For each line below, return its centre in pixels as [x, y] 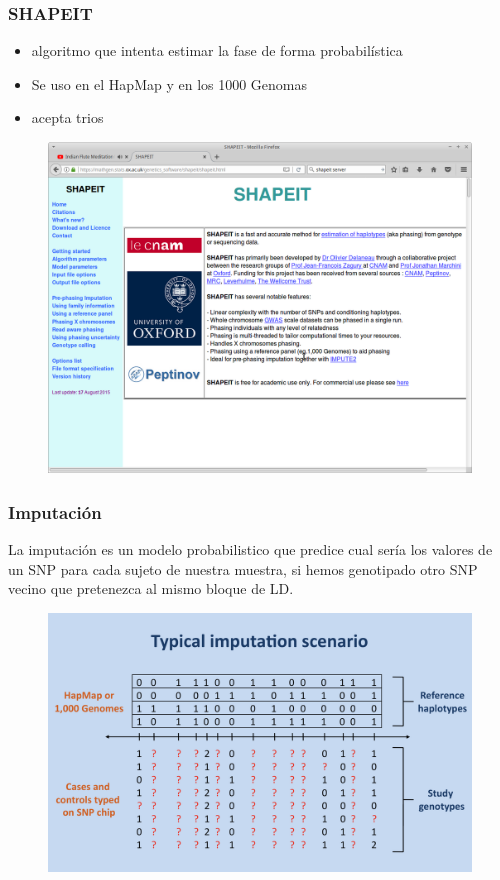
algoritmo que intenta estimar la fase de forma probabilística [217, 50]
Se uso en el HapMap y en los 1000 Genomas [169, 83]
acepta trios [67, 117]
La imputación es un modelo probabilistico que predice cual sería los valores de [250, 549]
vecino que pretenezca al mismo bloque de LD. [151, 588]
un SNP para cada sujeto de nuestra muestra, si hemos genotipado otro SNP [243, 568]
